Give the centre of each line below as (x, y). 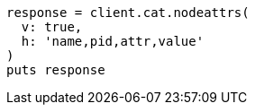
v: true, (52, 27)
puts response (56, 70)
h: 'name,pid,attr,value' (113, 41)
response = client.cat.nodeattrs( (128, 13)
